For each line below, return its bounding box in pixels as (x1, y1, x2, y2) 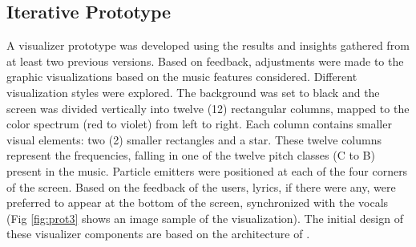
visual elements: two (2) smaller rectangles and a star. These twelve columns (6, 131, 382, 148)
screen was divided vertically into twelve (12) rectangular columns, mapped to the (6, 99, 410, 116)
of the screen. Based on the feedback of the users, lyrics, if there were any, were (6, 178, 396, 195)
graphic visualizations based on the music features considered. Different (6, 68, 357, 85)
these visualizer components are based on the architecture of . (6, 225, 310, 242)
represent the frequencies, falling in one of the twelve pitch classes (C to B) (6, 147, 375, 164)
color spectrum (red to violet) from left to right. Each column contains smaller (6, 115, 392, 132)
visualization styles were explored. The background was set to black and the (6, 83, 380, 100)
